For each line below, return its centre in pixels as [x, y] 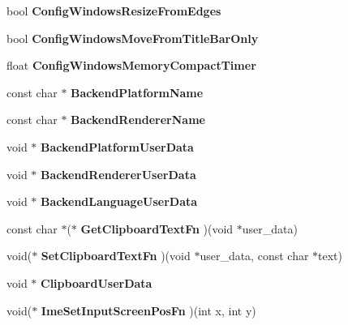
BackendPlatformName [137, 92]
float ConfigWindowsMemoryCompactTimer [131, 65]
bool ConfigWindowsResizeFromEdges [114, 11]
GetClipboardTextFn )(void [157, 228]
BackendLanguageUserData [119, 201]
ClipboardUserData [97, 282]
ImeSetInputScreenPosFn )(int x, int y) [148, 310]
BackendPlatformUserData [117, 146]
